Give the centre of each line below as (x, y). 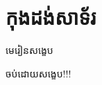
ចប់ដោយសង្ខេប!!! (39, 73)
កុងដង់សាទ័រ (51, 17)
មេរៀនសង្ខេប (29, 50)
